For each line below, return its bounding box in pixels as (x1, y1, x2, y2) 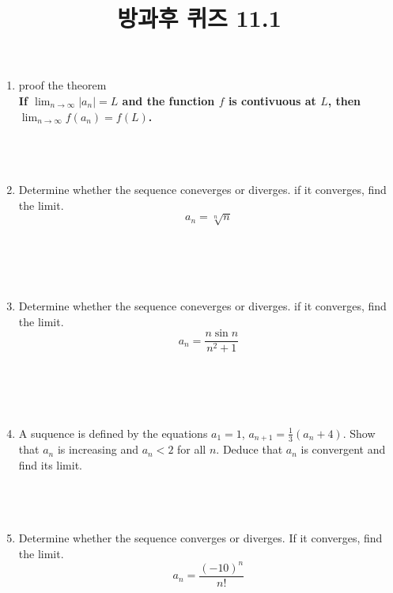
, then (327, 92, 361, 108)
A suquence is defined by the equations (18, 424, 208, 441)
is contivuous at (228, 92, 316, 108)
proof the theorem (18, 77, 107, 93)
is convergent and (300, 441, 386, 458)
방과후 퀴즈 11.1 (117, 2, 282, 34)
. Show (342, 424, 376, 441)
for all (177, 441, 206, 458)
